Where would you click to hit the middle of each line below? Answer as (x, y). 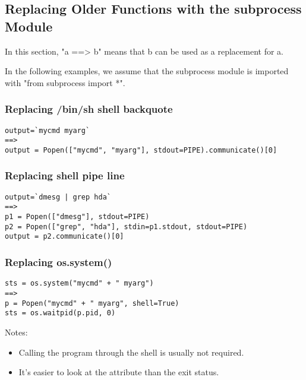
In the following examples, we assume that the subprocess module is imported (147, 71)
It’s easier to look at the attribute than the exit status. (119, 372)
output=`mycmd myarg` (48, 130)
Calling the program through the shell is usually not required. (131, 352)
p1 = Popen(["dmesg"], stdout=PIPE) (77, 217)
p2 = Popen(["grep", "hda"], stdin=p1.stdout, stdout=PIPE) (126, 227)
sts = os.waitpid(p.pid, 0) (60, 313)
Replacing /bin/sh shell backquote (89, 109)
